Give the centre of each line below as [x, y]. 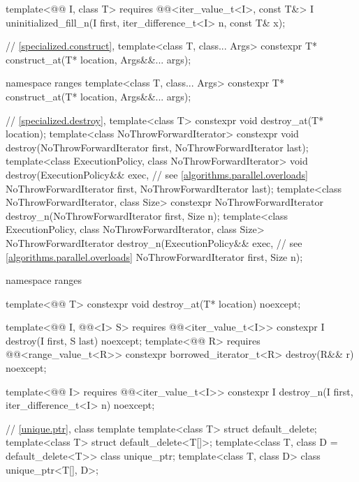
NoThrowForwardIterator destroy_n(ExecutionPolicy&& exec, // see [154, 242]
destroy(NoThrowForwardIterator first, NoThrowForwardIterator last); [157, 147]
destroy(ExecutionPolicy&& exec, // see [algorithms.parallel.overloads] [157, 174]
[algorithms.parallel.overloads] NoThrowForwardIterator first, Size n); [154, 256]
